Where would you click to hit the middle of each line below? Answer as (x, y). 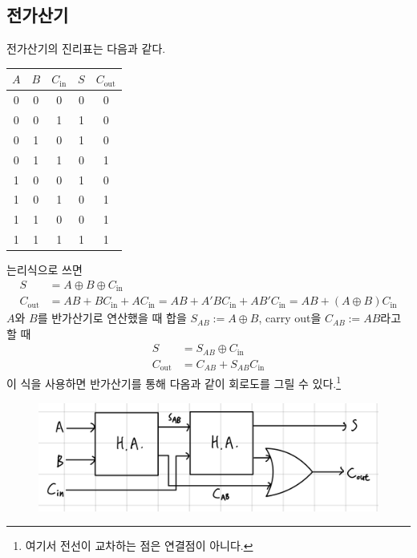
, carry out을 (290, 318)
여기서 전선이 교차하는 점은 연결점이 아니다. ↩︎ (139, 546)
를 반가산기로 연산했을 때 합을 (112, 318)
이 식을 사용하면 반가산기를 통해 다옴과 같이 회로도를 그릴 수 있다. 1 (174, 382)
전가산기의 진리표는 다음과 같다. (86, 49)
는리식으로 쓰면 (45, 270)
